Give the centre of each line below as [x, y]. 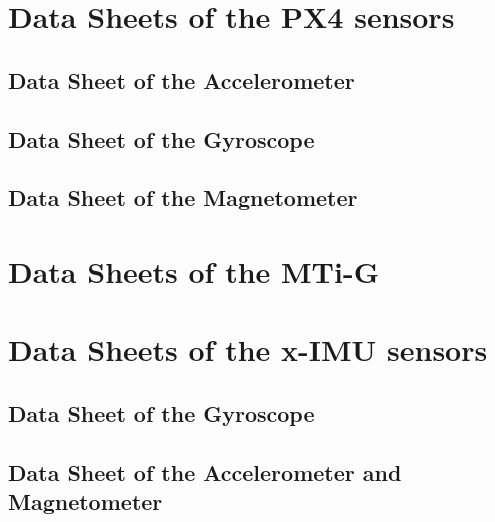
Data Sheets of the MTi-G [193, 270]
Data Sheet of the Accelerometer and [205, 471]
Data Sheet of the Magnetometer [183, 197]
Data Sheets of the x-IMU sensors [248, 349]
